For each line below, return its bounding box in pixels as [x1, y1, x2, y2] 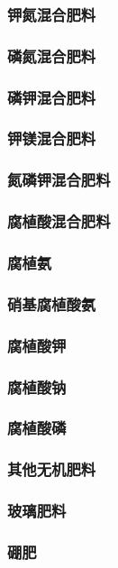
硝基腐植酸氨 [7, 292, 96, 315]
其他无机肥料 [7, 458, 96, 481]
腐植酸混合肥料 [7, 210, 111, 233]
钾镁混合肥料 [7, 127, 96, 150]
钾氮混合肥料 [7, 3, 96, 25]
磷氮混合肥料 [7, 44, 96, 67]
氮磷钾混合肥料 [7, 169, 111, 191]
